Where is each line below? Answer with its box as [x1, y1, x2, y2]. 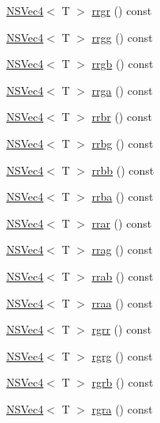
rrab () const [91, 267, 154, 284]
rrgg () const [91, 28, 153, 45]
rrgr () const [91, 2, 152, 18]
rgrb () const [91, 374, 154, 391]
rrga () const [91, 81, 153, 98]
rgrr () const [91, 321, 152, 338]
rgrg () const [91, 347, 153, 364]
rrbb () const [91, 161, 154, 178]
